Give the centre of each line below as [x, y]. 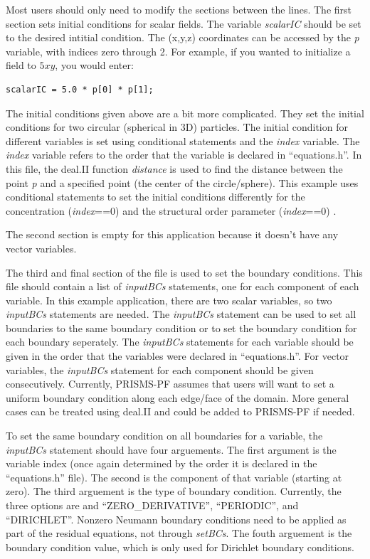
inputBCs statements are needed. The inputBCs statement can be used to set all [181, 314]
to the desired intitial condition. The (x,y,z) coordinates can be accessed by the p [183, 37]
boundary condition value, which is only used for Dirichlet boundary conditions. [180, 547]
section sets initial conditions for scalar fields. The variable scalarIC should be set [184, 23]
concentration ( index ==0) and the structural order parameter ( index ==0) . [171, 210]
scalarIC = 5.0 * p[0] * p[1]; [80, 89]
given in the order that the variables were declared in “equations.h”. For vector [178, 356]
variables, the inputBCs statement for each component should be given [160, 369]
